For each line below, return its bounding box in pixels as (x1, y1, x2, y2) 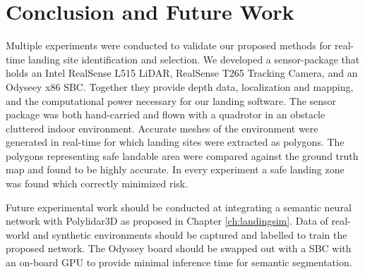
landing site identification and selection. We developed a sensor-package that (28, 51, 360, 66)
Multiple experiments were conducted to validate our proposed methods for (6, 38, 332, 53)
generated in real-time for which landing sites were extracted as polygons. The (6, 135, 345, 149)
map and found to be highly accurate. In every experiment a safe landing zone (6, 162, 345, 177)
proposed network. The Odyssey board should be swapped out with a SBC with (6, 241, 352, 256)
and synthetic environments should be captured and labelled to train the (32, 227, 347, 242)
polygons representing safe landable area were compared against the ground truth (6, 148, 359, 163)
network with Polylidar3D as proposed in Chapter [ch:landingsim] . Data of (6, 213, 328, 228)
